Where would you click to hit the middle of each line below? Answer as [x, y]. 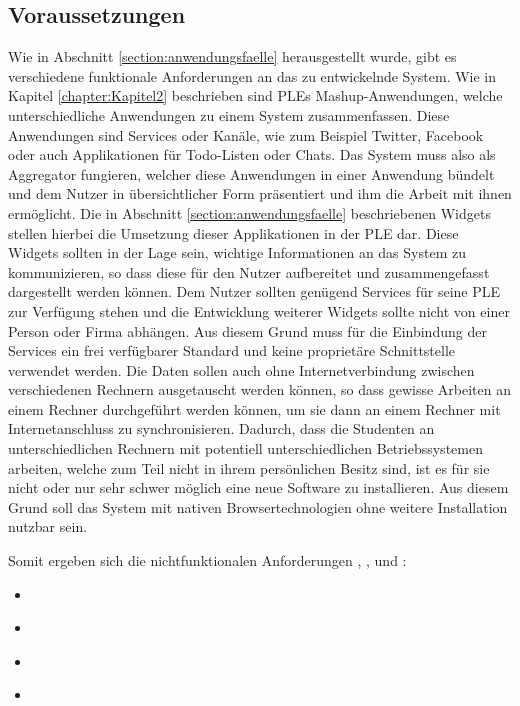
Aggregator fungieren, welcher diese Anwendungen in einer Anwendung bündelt [251, 173]
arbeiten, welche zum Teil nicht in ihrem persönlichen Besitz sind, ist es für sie [249, 467]
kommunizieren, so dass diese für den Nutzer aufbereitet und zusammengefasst [249, 271]
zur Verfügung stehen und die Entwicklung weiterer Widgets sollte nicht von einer [259, 310]
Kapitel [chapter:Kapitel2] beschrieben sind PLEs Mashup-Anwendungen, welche [255, 95]
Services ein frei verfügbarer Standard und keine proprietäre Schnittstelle [232, 350]
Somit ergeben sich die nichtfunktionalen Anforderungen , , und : [207, 560]
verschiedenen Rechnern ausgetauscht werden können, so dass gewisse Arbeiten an [259, 389]
